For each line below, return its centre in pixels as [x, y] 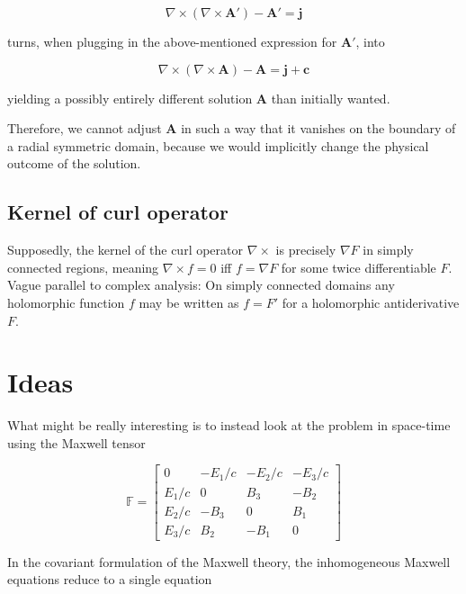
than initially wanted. [331, 98]
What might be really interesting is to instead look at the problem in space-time [229, 425]
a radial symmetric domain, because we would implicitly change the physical [218, 145]
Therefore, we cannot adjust [85, 128]
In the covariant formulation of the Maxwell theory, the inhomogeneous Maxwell [229, 561]
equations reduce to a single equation [110, 579]
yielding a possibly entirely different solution [130, 98]
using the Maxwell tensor [76, 442]
